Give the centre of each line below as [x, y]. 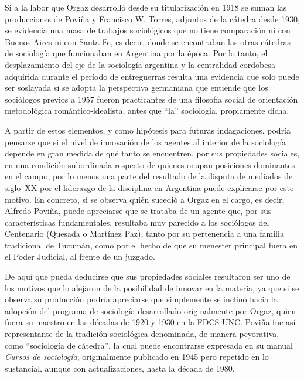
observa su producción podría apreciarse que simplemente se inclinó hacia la [141, 299]
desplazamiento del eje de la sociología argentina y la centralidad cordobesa [140, 64]
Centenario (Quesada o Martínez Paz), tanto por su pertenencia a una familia [144, 234]
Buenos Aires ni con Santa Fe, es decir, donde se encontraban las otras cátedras [148, 41]
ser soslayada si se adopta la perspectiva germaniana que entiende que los [136, 88]
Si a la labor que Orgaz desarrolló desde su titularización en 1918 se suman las [146, 7]
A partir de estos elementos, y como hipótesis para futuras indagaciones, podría [148, 130]
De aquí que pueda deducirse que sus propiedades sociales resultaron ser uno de [148, 276]
